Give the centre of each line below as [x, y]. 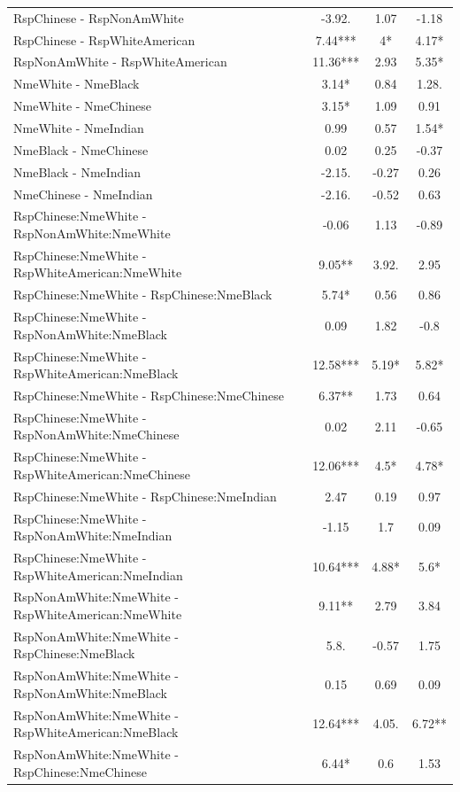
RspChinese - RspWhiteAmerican [104, 39]
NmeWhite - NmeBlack [77, 84]
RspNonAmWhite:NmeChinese [96, 435]
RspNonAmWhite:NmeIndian [93, 536]
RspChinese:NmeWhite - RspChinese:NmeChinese [149, 395]
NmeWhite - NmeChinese [82, 106]
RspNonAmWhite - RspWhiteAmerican [120, 62]
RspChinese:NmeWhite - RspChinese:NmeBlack [143, 295]
